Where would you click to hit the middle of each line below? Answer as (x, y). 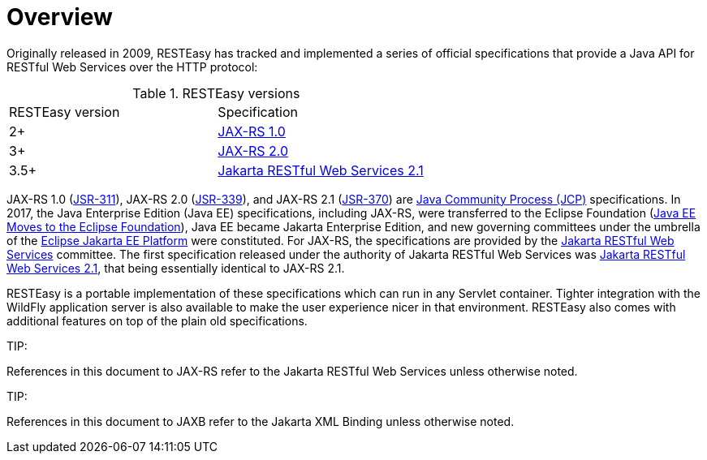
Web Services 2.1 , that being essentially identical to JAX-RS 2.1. (176, 268)
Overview (60, 17)
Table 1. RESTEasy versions (216, 93)
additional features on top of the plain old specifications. (157, 320)
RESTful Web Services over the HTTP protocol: (132, 67)
